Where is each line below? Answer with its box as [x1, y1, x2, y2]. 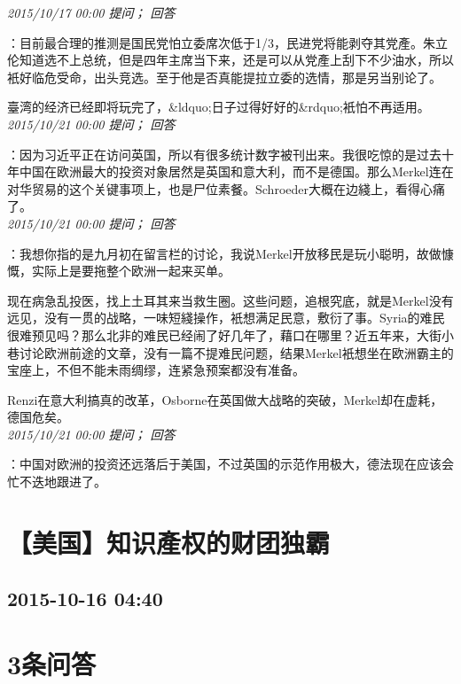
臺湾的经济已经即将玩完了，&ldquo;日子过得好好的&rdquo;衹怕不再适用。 [7, 97, 430, 116]
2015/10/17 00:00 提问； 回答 [7, 4, 176, 21]
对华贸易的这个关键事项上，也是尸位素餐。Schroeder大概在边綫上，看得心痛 [7, 179, 445, 198]
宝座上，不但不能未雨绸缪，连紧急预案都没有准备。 [7, 361, 305, 379]
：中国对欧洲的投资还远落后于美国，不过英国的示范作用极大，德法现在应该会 [7, 455, 454, 473]
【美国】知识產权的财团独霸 [7, 524, 331, 560]
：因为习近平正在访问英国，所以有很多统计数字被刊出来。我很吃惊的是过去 [7, 144, 441, 163]
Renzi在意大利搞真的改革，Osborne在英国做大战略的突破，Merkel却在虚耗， [7, 390, 443, 408]
